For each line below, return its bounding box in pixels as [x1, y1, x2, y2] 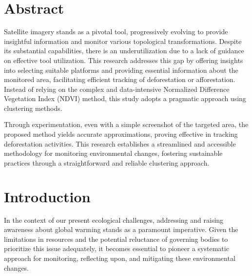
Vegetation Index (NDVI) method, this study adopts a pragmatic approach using [4, 93, 246, 104]
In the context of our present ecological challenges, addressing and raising [4, 214, 224, 225]
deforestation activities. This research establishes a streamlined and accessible [4, 138, 236, 149]
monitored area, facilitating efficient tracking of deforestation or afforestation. [4, 74, 235, 85]
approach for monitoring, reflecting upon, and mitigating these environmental [4, 253, 235, 263]
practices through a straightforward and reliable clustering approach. [4, 157, 210, 168]
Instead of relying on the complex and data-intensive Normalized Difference [4, 84, 230, 94]
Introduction [4, 186, 91, 206]
